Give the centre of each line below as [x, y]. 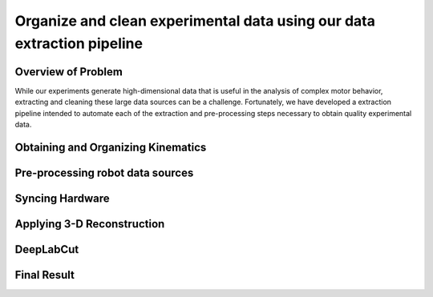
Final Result [45, 275]
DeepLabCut [47, 249]
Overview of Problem [69, 72]
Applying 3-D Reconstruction [90, 224]
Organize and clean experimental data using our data [195, 21]
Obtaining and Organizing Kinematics [111, 147]
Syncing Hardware [62, 198]
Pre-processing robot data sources [104, 173]
